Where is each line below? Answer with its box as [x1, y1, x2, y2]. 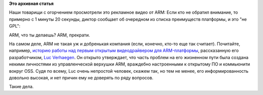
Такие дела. [9, 84, 34, 90]
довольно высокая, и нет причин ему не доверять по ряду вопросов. [9, 75, 153, 80]
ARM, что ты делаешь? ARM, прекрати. [9, 32, 90, 38]
